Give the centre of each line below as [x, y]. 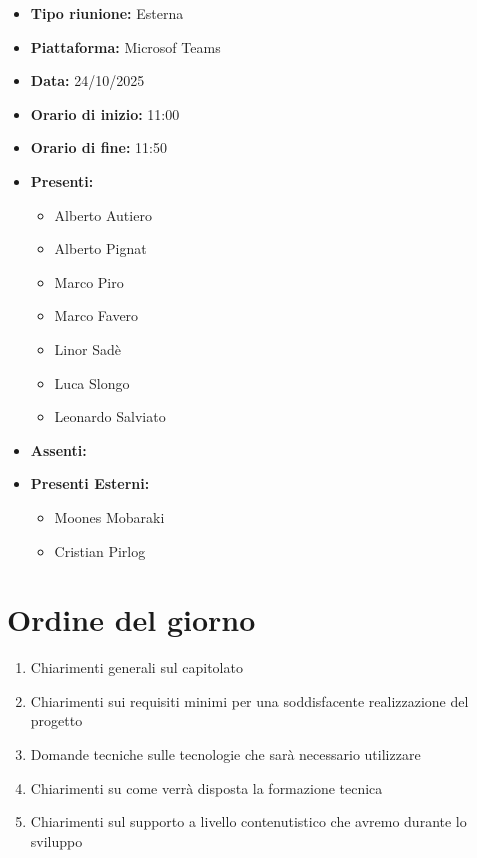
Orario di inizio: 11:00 [105, 113]
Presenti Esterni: [90, 483]
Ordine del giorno [131, 619]
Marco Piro [89, 281]
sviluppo [56, 840]
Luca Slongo [92, 382]
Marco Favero [96, 315]
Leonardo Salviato [110, 416]
